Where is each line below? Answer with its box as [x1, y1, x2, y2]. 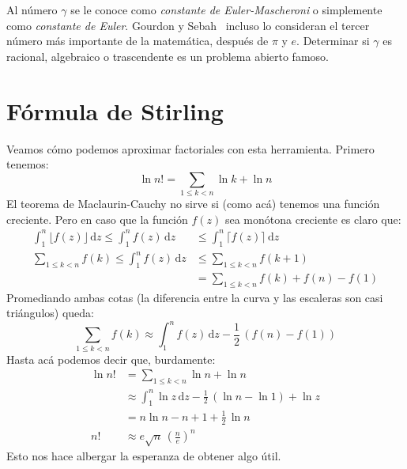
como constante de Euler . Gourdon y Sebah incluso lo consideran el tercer [6, 17, 370, 33]
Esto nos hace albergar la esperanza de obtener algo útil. [6, 448, 281, 464]
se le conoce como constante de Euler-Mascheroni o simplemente [70, 2, 383, 17]
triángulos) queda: [6, 304, 94, 321]
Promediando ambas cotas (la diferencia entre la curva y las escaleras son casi [6, 289, 383, 305]
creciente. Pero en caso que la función [6, 210, 188, 227]
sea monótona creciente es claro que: [224, 210, 401, 227]
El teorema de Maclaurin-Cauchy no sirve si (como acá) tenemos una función [6, 195, 380, 212]
